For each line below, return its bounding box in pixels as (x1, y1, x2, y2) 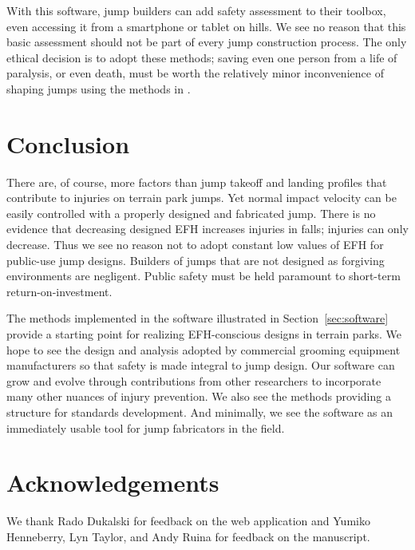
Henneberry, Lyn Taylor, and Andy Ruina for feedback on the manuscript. (6, 528, 370, 544)
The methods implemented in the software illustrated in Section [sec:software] (6, 310, 389, 326)
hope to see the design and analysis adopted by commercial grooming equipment (6, 341, 401, 358)
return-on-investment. (6, 283, 113, 299)
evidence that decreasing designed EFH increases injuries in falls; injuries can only (6, 220, 409, 237)
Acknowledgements (6, 466, 219, 499)
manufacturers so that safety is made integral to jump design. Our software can (6, 357, 395, 374)
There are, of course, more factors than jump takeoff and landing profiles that (6, 173, 387, 190)
